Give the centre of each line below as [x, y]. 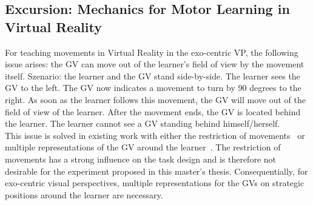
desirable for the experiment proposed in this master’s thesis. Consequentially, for [156, 171]
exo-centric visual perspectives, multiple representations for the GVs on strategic [155, 183]
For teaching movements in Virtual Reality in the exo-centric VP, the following [152, 52]
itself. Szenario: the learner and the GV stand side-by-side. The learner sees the [153, 76]
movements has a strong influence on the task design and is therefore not [140, 159]
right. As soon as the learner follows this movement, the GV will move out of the [155, 99]
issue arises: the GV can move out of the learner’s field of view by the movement [155, 64]
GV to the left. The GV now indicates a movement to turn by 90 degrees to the [153, 88]
